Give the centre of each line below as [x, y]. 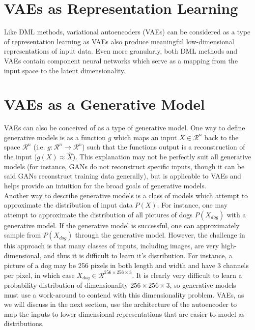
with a [236, 214]
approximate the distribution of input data [68, 205]
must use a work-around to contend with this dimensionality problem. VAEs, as [124, 294]
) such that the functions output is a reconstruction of [164, 147]
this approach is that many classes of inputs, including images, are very [112, 246]
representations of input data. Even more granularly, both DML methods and [121, 51]
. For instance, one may [192, 205]
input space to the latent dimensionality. [65, 70]
